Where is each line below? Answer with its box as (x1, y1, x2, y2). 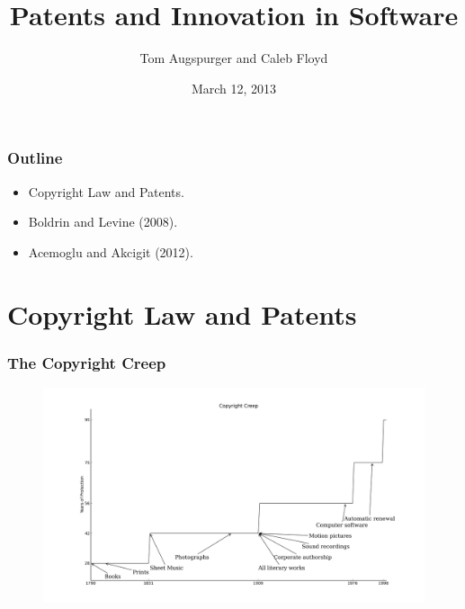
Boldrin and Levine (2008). (28, 212, 178, 231)
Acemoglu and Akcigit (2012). (28, 242, 193, 261)
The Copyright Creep (7, 351, 166, 373)
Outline (7, 147, 63, 169)
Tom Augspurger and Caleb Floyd (139, 49, 328, 67)
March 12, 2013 (191, 78, 277, 97)
